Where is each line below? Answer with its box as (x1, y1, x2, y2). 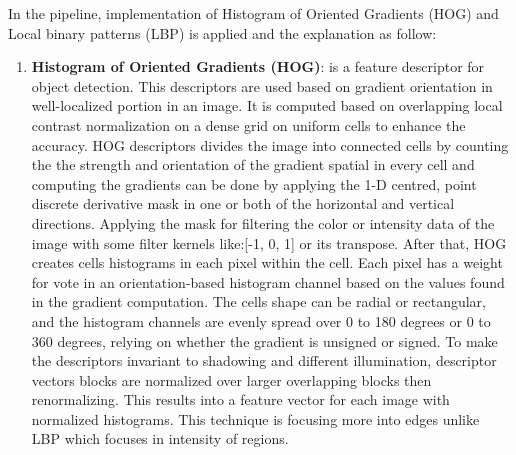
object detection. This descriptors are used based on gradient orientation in (31, 75, 493, 96)
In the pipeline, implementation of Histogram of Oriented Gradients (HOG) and (8, 3, 499, 23)
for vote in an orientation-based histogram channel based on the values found (31, 271, 505, 292)
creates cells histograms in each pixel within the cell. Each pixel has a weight (31, 252, 503, 273)
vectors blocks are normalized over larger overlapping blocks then (31, 369, 432, 390)
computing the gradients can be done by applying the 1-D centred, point (31, 173, 477, 194)
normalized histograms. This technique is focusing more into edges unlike (31, 408, 480, 429)
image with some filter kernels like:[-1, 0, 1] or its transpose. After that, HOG (31, 232, 507, 253)
